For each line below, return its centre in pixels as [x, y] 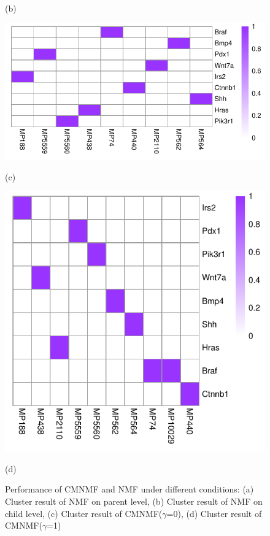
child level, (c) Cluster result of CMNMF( [84, 513]
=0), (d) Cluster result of [214, 513]
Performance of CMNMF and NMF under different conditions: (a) [129, 489]
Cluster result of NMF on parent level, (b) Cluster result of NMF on [134, 501]
